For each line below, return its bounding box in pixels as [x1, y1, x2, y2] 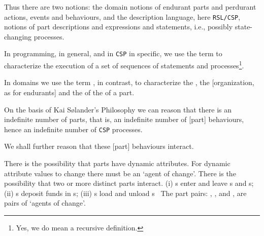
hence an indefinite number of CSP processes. [4, 124, 143, 134]
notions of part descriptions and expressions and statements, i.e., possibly [4, 21, 233, 32]
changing [4, 31, 32, 42]
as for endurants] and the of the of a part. [4, 87, 135, 97]
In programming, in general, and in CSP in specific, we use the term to [4, 48, 222, 59]
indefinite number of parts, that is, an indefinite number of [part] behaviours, [4, 114, 244, 125]
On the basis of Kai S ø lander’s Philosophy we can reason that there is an [4, 104, 232, 114]
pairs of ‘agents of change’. [4, 198, 86, 208]
